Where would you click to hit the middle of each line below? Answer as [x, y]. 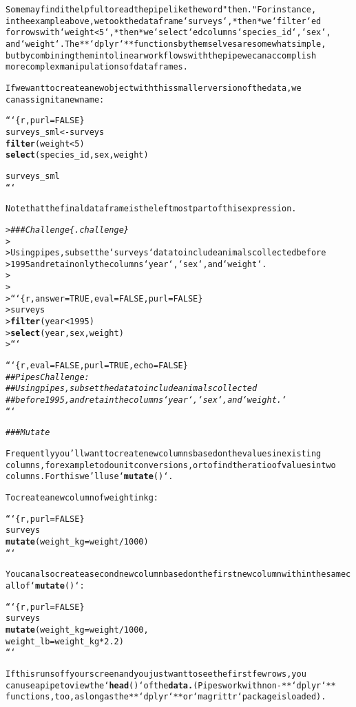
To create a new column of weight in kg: [82, 497]
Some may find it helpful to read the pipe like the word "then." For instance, [161, 10]
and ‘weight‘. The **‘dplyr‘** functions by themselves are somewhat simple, [166, 44]
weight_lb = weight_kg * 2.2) [65, 641]
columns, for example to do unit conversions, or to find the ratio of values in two [171, 465]
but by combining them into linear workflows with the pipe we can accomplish [161, 55]
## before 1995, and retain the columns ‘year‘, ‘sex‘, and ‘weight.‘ [146, 400]
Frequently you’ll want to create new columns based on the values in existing [164, 454]
